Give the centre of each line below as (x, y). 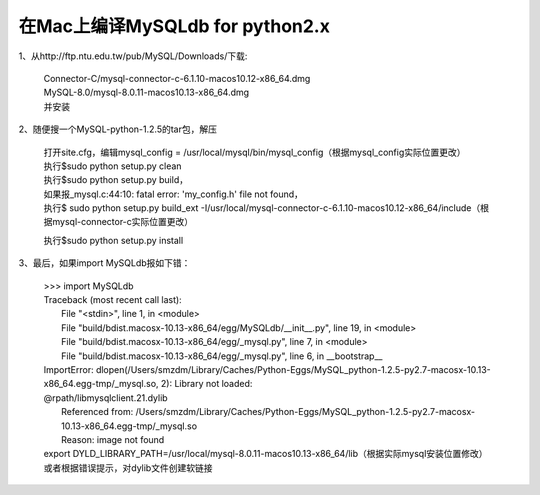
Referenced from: (97, 412)
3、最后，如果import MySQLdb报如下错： (104, 263)
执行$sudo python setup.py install (113, 240)
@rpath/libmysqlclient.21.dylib (106, 397)
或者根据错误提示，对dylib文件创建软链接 (128, 467)
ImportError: (68, 369)
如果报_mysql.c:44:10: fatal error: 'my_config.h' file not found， (173, 194)
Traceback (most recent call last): (112, 300)
